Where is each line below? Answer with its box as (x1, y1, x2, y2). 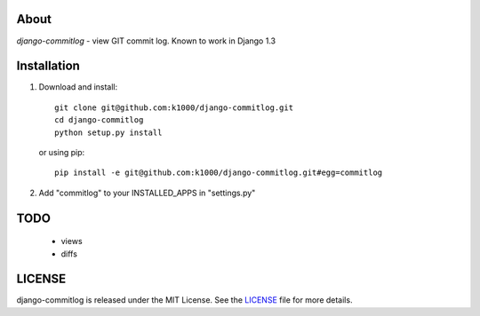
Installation (16, 59, 80, 74)
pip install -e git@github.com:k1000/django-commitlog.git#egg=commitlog (54, 168, 383, 178)
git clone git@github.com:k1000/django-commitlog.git (54, 102, 293, 113)
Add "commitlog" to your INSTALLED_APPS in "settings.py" (38, 187, 256, 198)
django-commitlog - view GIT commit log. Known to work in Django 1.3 (16, 36, 276, 46)
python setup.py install (54, 127, 163, 138)
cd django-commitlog (54, 115, 144, 125)
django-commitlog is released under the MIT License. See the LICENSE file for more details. (16, 295, 353, 305)
